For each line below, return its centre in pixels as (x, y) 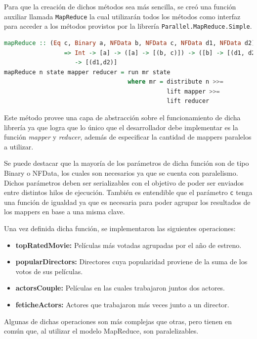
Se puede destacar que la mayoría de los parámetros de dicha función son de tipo (127, 163)
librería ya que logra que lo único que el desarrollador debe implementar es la (121, 127)
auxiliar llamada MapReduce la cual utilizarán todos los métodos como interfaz (122, 16)
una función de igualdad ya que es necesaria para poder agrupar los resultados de (127, 202)
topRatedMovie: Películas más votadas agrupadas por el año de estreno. (128, 245)
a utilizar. (19, 146)
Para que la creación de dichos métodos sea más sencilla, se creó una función (120, 6)
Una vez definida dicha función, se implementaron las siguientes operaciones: (120, 228)
